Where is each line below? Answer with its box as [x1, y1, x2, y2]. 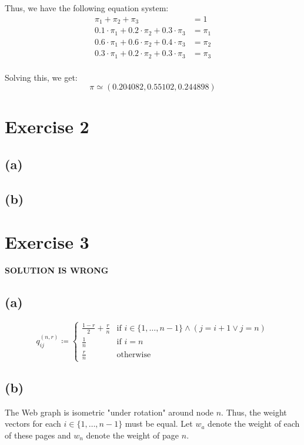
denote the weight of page [86, 429, 179, 441]
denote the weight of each [208, 417, 300, 430]
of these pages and [5, 429, 71, 441]
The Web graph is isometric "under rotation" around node [5, 406, 214, 418]
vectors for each [5, 417, 61, 430]
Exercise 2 [5, 114, 89, 139]
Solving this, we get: [5, 71, 78, 83]
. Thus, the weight [221, 406, 287, 418]
